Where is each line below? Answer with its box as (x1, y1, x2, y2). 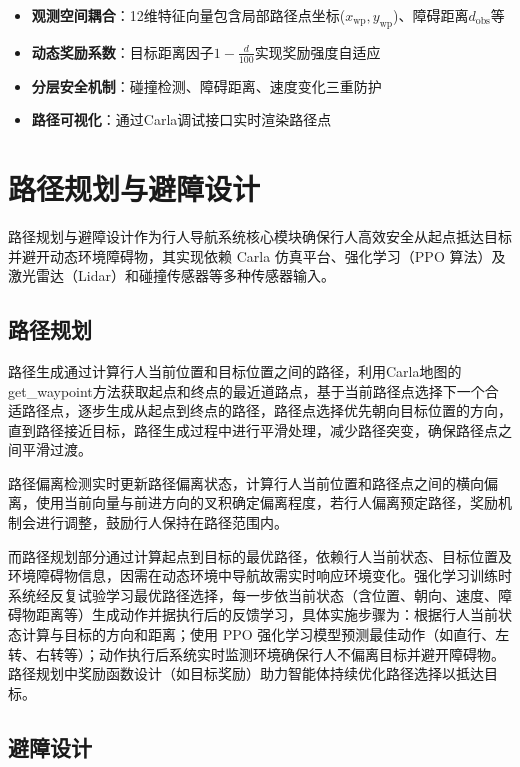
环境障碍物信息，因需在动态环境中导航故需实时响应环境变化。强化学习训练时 (8, 565, 512, 586)
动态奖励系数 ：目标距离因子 (31, 41, 214, 62)
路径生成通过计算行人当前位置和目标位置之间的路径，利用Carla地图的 (8, 360, 462, 381)
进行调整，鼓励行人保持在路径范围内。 (35, 512, 288, 533)
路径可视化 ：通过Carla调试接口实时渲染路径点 (31, 109, 332, 130)
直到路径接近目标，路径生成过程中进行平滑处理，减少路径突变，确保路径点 (8, 419, 498, 440)
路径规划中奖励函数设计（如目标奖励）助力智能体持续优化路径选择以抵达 (8, 663, 484, 684)
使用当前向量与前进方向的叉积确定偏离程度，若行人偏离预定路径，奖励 (35, 492, 498, 513)
